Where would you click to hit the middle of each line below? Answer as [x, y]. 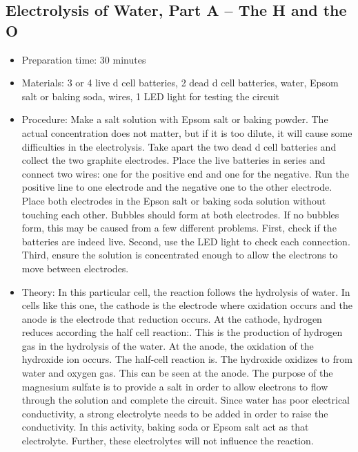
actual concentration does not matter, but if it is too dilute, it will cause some [187, 132]
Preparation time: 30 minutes [84, 59]
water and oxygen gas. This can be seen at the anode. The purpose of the [177, 373]
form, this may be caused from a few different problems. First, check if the [179, 228]
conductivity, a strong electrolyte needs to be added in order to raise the [175, 413]
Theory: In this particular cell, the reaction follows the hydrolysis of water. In [186, 291]
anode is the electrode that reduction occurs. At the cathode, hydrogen [172, 318]
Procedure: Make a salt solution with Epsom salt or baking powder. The [175, 119]
